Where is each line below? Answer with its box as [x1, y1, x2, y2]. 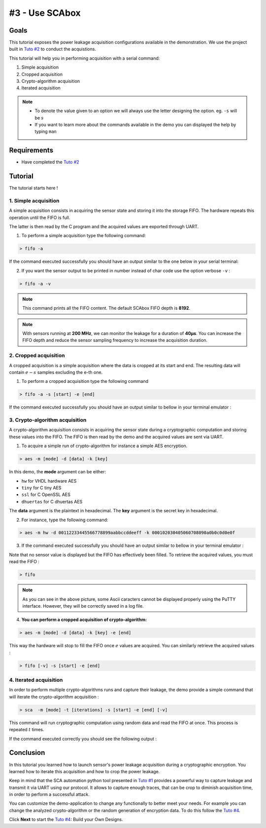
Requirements [9, 146, 54, 155]
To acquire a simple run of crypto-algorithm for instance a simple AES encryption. [21, 443, 188, 449]
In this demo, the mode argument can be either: [9, 469, 106, 475]
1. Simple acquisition [9, 197, 60, 204]
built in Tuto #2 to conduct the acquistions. [9, 46, 96, 52]
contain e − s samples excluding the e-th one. [9, 369, 103, 375]
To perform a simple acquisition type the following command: [21, 233, 146, 239]
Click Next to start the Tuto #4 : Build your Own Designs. [9, 817, 123, 823]
